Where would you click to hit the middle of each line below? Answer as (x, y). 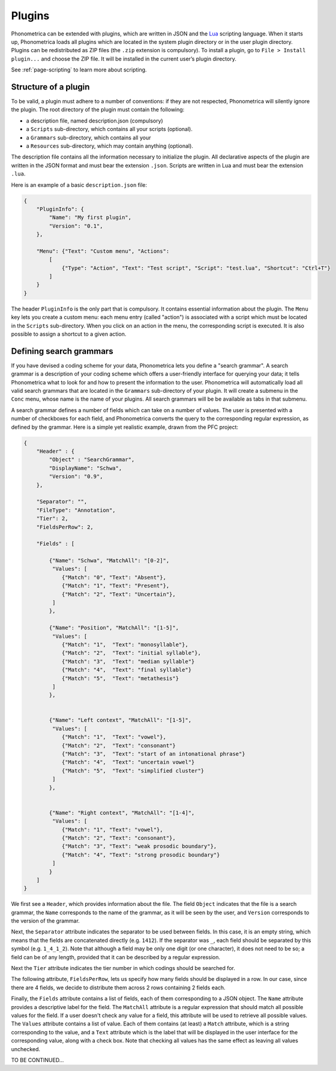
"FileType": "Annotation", (76, 510)
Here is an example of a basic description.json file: (79, 185)
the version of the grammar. (46, 921)
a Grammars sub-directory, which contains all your (88, 138)
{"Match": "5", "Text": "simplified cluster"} (133, 771)
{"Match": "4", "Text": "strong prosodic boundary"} (141, 855)
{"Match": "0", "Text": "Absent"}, (114, 577)
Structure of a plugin (50, 87)
